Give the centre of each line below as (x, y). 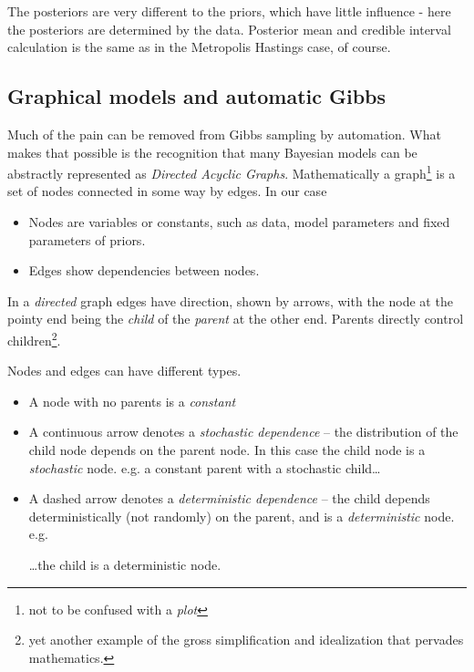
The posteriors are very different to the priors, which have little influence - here (229, 11)
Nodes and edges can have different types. (124, 371)
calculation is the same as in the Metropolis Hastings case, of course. (199, 47)
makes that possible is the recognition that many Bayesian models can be (212, 152)
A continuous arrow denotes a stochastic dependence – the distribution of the (243, 432)
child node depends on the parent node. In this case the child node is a (227, 450)
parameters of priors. (87, 239)
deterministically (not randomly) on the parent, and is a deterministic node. (242, 516)
